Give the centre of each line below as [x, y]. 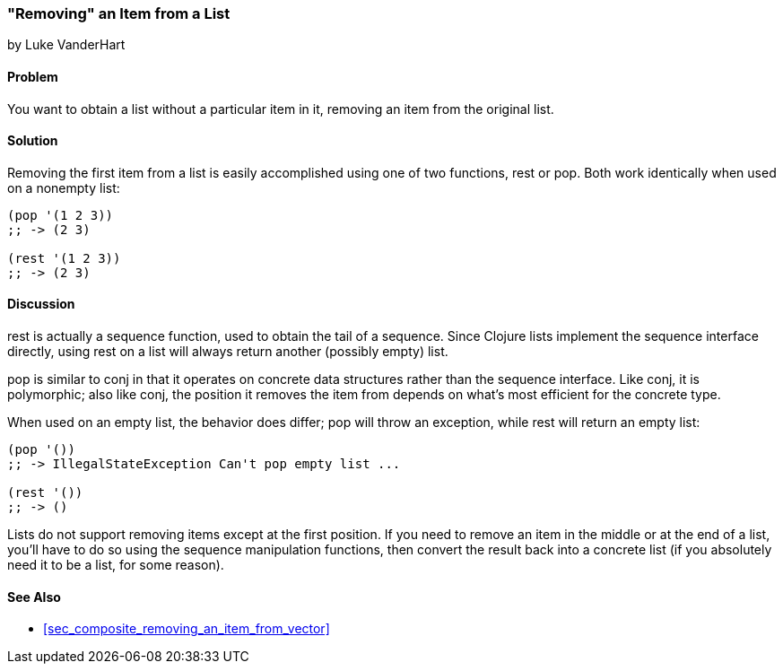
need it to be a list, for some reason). [116, 565]
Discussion [41, 304]
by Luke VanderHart [66, 45]
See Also [34, 597]
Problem [33, 76]
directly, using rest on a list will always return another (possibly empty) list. [228, 352]
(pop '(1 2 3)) [61, 215]
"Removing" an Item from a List [119, 13]
